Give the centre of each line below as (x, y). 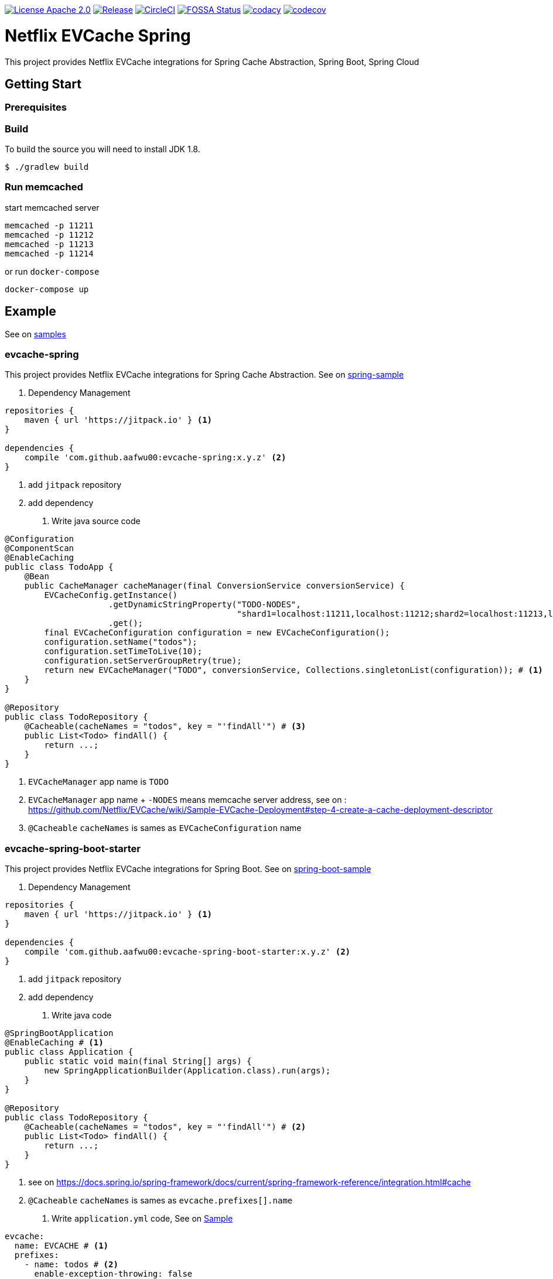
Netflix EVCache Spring (98, 35)
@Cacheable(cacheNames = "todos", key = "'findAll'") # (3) (165, 726)
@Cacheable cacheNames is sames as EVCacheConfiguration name (165, 828)
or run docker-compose (52, 271)
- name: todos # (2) (71, 1265)
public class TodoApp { (59, 567)
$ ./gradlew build (47, 167)
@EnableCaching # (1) (54, 1043)
